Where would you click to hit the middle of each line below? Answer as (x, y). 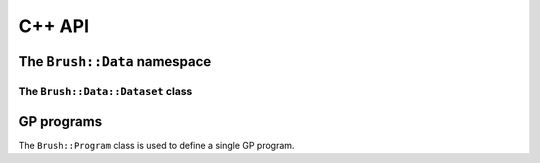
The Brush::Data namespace (115, 61)
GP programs (60, 121)
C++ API (54, 26)
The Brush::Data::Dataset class (105, 91)
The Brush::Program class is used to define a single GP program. (156, 145)
